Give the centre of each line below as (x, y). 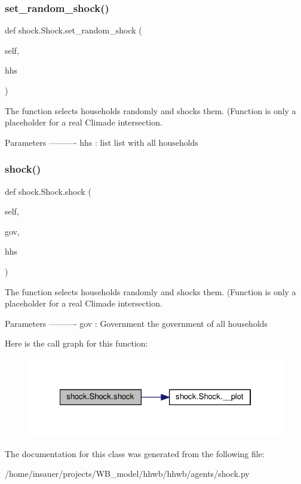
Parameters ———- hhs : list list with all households (102, 142)
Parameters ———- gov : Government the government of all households (136, 323)
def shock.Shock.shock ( (48, 191)
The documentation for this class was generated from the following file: (135, 453)
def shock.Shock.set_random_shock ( (73, 30)
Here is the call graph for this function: (76, 343)
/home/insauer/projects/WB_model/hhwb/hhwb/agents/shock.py (127, 474)
